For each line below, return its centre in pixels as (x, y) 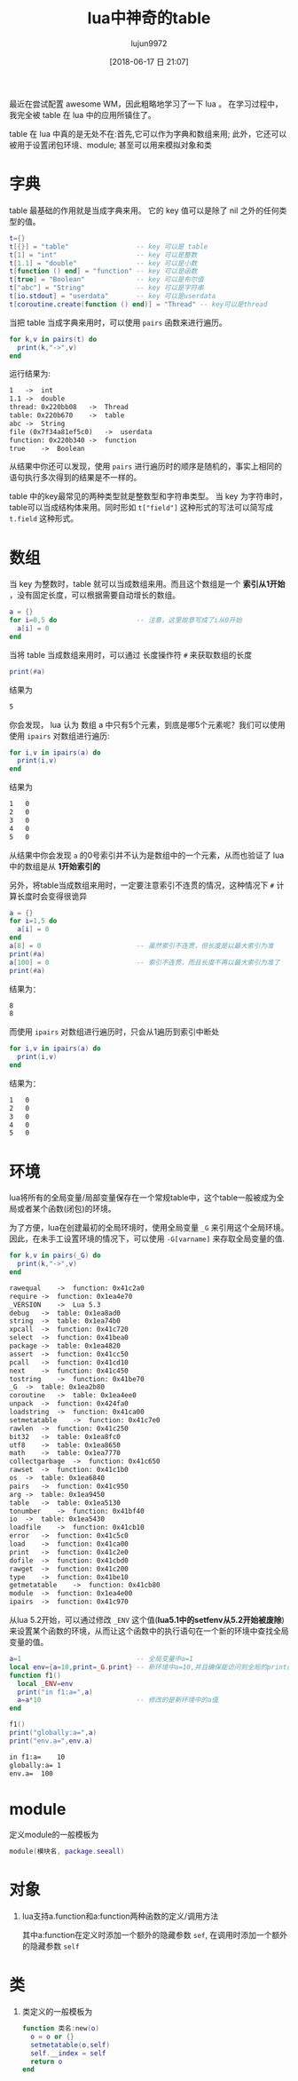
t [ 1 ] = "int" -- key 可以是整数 (103, 255)
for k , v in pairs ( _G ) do (55, 1256)
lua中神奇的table (149, 18)
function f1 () (35, 1675)
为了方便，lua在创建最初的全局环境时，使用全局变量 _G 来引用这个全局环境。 (149, 1228)
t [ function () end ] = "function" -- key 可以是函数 (103, 272)
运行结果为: (30, 374)
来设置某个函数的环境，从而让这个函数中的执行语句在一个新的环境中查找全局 (149, 1631)
